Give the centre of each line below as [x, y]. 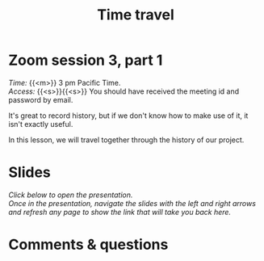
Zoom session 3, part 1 [86, 60]
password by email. [41, 99]
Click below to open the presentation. [71, 195]
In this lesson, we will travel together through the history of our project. [126, 140]
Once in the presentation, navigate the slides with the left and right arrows [132, 203]
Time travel [136, 15]
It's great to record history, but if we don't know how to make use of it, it [128, 116]
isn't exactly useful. [41, 124]
